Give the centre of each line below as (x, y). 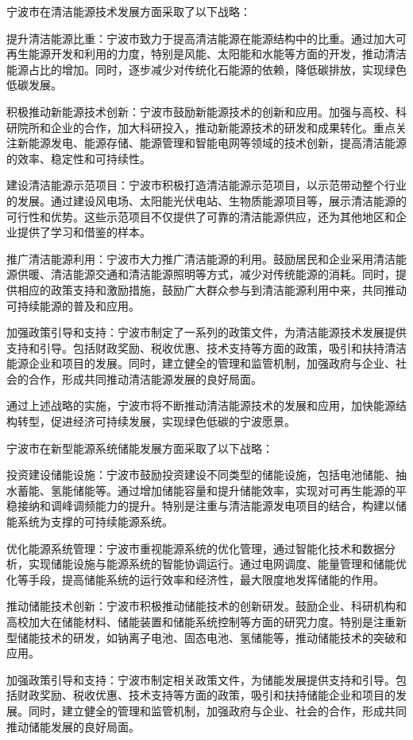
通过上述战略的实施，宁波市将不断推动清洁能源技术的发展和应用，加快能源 (201, 405)
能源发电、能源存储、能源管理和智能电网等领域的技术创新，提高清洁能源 (217, 143)
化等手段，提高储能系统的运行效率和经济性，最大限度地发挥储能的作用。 (195, 579)
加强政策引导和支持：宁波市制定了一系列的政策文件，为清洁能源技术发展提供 (206, 332)
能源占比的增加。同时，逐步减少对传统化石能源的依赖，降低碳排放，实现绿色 (206, 69)
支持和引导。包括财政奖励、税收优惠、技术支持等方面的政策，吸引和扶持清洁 (206, 347)
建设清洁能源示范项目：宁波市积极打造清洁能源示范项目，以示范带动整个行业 (206, 185)
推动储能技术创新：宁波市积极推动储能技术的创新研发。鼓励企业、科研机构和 (206, 606)
